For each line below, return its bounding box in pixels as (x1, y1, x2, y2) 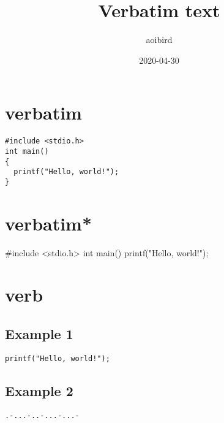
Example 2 (5, 381, 73, 400)
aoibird (146, 33, 173, 46)
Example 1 (5, 324, 73, 343)
